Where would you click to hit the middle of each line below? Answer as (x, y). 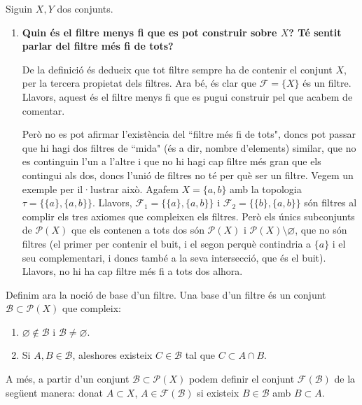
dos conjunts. (85, 8)
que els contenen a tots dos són (138, 230)
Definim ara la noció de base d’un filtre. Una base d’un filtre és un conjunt (166, 294)
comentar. (43, 110)
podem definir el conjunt (242, 379)
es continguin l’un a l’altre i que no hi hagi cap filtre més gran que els (172, 161)
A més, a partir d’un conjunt (68, 379)
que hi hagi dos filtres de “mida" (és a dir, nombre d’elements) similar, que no (189, 147)
